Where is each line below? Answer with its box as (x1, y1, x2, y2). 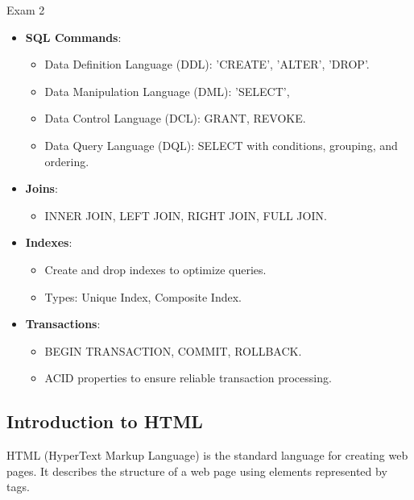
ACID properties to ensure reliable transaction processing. (44, 369, 332, 386)
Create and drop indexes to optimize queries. (44, 260, 267, 277)
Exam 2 (6, 2, 45, 18)
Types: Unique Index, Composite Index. (44, 288, 242, 305)
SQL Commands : (25, 28, 122, 45)
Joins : (25, 180, 58, 197)
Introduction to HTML (6, 409, 203, 434)
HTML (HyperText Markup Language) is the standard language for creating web (6, 447, 408, 464)
